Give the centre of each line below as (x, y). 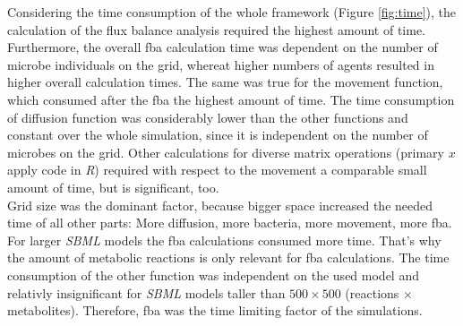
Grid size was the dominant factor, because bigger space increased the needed (220, 205)
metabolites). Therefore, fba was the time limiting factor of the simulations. (215, 310)
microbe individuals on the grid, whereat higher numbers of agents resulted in (221, 64)
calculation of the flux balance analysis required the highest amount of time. (216, 29)
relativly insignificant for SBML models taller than (146, 292)
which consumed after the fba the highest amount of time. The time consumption (231, 99)
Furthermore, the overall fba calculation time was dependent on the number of (223, 47)
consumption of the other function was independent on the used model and (213, 275)
